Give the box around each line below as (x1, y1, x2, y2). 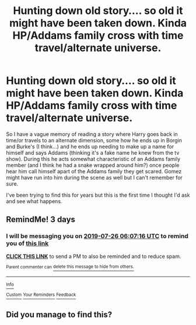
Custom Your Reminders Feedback (6, 292, 76, 298)
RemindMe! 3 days (6, 215, 76, 225)
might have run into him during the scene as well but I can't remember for (6, 174, 183, 181)
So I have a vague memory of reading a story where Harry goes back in (6, 130, 178, 138)
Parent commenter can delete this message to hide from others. (6, 264, 134, 270)
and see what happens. (6, 197, 62, 205)
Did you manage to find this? (6, 310, 113, 320)
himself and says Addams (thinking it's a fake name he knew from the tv (6, 149, 180, 156)
